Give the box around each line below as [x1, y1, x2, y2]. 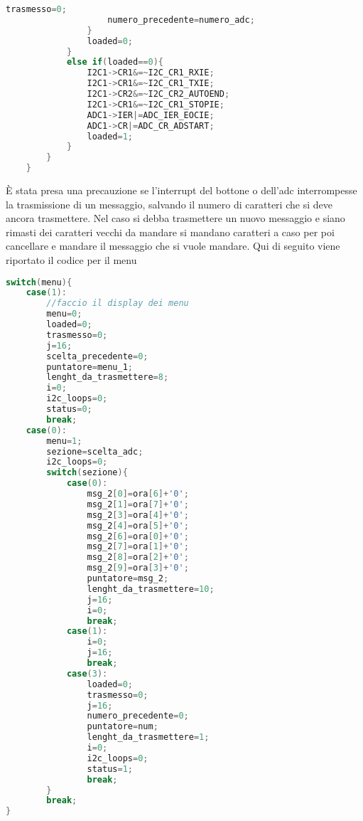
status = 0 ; [46, 404, 92, 415]
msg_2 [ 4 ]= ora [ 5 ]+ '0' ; [87, 520, 189, 531]
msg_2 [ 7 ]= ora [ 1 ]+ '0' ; [87, 541, 189, 552]
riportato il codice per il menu [6, 252, 137, 267]
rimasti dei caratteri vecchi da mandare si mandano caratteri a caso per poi [6, 224, 335, 239]
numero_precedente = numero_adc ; [107, 14, 255, 25]
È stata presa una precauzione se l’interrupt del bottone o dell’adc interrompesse [6, 183, 357, 197]
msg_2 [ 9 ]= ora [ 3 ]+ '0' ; [87, 563, 189, 573]
